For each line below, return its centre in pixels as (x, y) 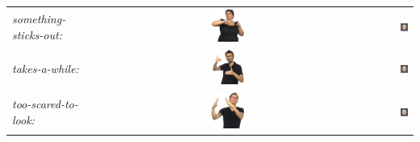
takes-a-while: (46, 68)
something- (39, 18)
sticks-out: (37, 34)
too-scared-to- (45, 104)
